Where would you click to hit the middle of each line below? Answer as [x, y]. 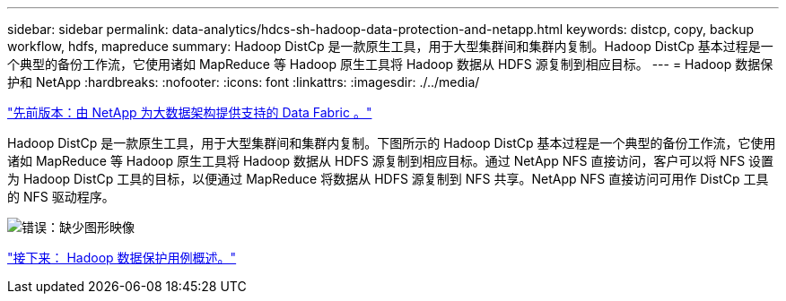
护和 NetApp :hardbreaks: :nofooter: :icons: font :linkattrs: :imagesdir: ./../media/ [244, 82]
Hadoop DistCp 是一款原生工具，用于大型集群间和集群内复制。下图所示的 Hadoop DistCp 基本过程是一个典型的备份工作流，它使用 [392, 143]
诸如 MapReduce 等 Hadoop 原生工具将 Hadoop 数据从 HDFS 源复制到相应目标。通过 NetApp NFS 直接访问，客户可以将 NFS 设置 [391, 161]
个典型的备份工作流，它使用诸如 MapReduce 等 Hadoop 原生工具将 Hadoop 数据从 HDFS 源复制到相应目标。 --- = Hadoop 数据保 [390, 64]
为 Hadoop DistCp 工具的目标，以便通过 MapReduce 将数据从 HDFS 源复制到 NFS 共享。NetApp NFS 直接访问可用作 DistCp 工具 [388, 179]
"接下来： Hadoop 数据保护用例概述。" [122, 258]
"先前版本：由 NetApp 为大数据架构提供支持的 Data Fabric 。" [190, 112]
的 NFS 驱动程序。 [61, 197]
